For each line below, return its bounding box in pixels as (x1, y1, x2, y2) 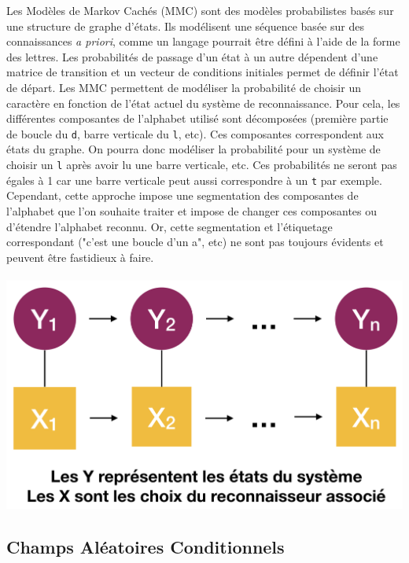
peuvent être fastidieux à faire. (6, 248, 154, 265)
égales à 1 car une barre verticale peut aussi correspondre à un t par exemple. (6, 171, 382, 188)
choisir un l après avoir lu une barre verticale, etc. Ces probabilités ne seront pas (6, 156, 397, 172)
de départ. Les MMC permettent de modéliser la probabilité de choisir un (6, 79, 361, 95)
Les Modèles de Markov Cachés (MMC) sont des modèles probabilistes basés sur (6, 2, 394, 18)
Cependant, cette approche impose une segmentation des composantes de (6, 187, 359, 204)
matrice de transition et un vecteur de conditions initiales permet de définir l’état (6, 64, 399, 80)
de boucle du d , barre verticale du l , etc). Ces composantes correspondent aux (6, 125, 384, 142)
